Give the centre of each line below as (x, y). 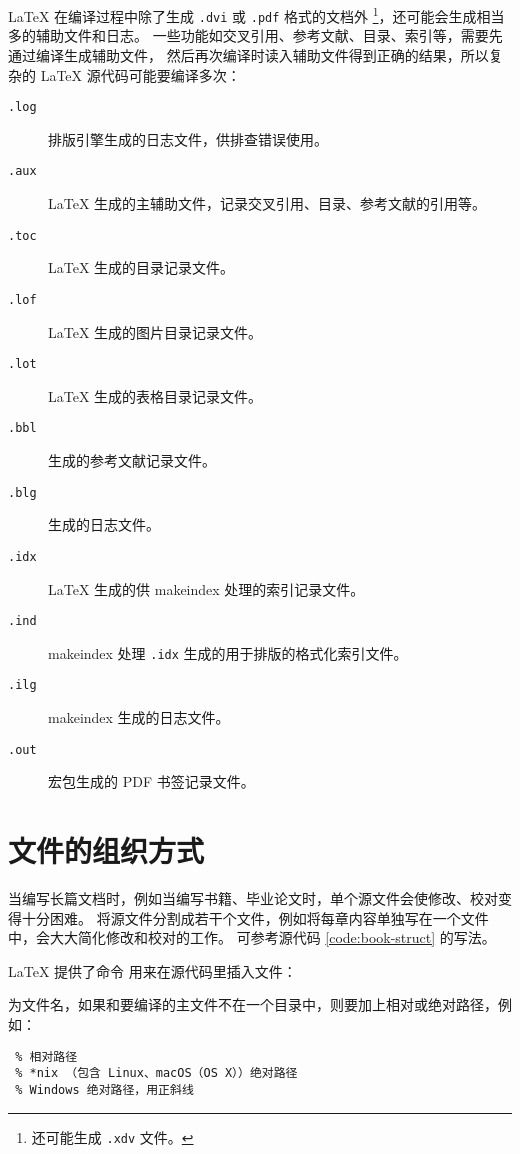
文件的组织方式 (106, 850)
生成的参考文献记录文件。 (132, 460)
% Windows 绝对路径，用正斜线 (104, 1089)
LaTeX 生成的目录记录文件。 (141, 267)
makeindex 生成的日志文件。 (139, 717)
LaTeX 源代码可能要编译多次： (140, 74)
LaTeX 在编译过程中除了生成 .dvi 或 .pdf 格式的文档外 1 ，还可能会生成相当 (256, 14)
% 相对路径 (46, 1056)
